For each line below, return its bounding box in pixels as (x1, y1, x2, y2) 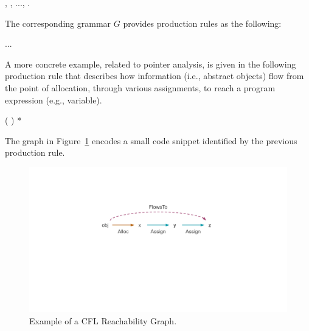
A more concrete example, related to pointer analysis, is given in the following (5, 57, 296, 70)
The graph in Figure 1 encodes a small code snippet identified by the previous (5, 134, 297, 147)
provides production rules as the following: (123, 16, 282, 29)
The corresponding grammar (5, 16, 111, 29)
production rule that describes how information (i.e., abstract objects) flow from (5, 69, 304, 82)
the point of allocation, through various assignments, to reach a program (5, 81, 276, 94)
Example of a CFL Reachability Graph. (29, 315, 177, 327)
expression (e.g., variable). (5, 93, 102, 106)
